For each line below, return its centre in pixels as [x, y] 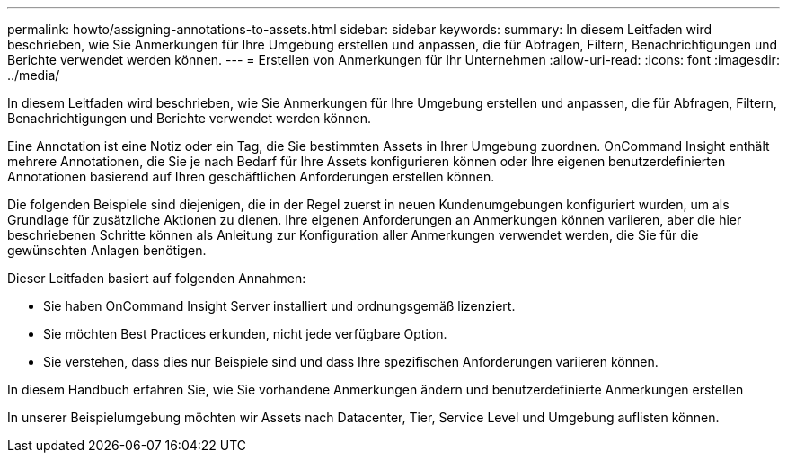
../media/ [34, 75]
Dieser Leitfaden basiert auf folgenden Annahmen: [157, 278]
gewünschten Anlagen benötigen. [107, 250]
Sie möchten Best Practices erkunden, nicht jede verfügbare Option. [245, 334]
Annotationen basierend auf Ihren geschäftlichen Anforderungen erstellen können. [251, 177]
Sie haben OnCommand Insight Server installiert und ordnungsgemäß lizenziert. [279, 306]
